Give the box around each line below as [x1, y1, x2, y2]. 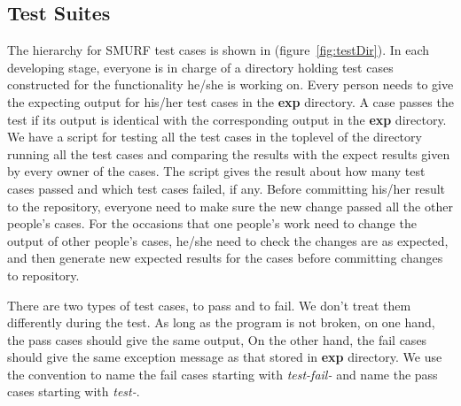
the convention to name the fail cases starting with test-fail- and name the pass [7, 364, 438, 383]
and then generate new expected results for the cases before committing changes [7, 249, 443, 267]
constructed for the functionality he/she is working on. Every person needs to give [7, 75, 454, 94]
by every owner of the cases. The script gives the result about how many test [7, 162, 426, 180]
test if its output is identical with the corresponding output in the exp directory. [7, 110, 447, 128]
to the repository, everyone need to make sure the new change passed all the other [7, 196, 453, 215]
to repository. [7, 265, 80, 284]
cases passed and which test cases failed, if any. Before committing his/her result [7, 179, 446, 197]
